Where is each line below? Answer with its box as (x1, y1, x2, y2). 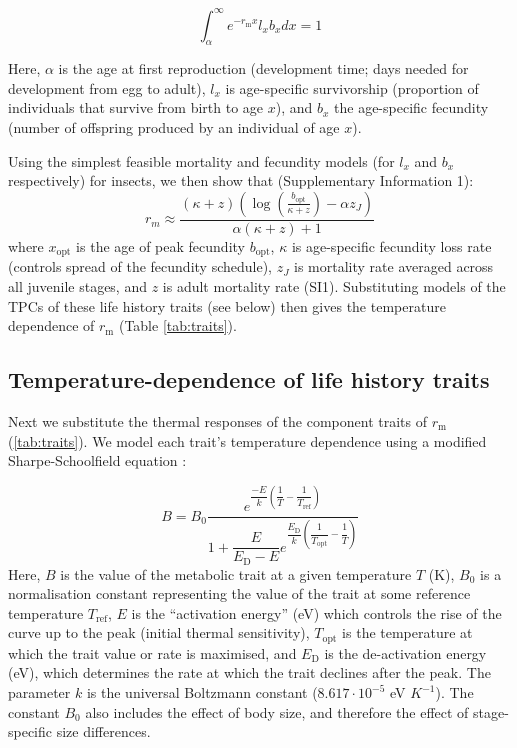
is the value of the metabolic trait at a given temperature (60, 563, 412, 584)
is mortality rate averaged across (294, 256, 494, 277)
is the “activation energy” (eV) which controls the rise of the (131, 602, 502, 623)
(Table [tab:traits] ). (118, 315, 237, 336)
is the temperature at (342, 622, 473, 643)
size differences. (56, 721, 151, 742)
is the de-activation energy (324, 642, 487, 663)
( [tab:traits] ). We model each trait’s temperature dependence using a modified (8, 430, 487, 451)
